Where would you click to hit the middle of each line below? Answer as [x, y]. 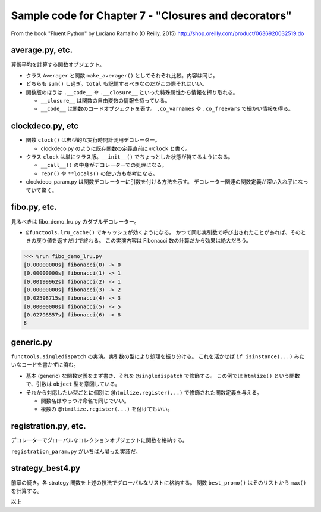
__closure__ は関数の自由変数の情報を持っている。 [106, 101]
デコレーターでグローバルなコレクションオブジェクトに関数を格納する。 [100, 440]
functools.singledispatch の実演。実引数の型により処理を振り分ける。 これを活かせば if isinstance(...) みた [158, 356]
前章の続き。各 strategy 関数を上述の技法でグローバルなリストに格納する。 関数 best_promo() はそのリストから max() [159, 482]
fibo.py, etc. [34, 207]
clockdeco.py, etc [45, 126]
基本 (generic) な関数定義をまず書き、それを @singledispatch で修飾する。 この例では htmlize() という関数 [163, 376]
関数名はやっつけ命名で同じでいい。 [85, 401]
